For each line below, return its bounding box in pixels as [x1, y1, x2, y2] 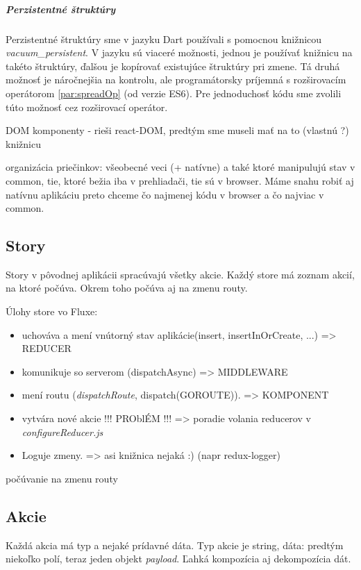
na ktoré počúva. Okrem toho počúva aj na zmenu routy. [6, 280, 248, 295]
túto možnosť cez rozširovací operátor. [6, 99, 168, 114]
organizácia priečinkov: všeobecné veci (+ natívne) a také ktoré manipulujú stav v [6, 160, 355, 174]
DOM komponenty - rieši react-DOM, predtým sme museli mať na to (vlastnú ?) [6, 123, 349, 137]
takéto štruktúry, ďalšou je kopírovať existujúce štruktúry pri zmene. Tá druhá [6, 58, 340, 73]
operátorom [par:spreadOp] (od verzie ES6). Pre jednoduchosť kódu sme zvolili [6, 85, 342, 100]
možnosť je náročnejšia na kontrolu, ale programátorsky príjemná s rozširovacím [6, 72, 346, 87]
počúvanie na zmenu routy [6, 471, 118, 485]
